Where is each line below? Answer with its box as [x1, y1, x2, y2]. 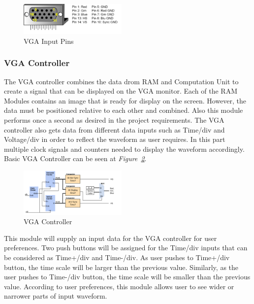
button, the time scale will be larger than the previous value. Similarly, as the [4, 262, 239, 272]
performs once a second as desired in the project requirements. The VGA [4, 115, 224, 125]
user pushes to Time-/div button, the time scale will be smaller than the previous [4, 271, 251, 282]
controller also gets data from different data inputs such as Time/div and [4, 124, 225, 135]
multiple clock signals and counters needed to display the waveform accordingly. [4, 143, 245, 154]
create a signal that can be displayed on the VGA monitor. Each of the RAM [4, 86, 237, 96]
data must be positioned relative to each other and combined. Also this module [4, 105, 243, 115]
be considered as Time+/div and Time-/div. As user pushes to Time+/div [4, 252, 230, 262]
